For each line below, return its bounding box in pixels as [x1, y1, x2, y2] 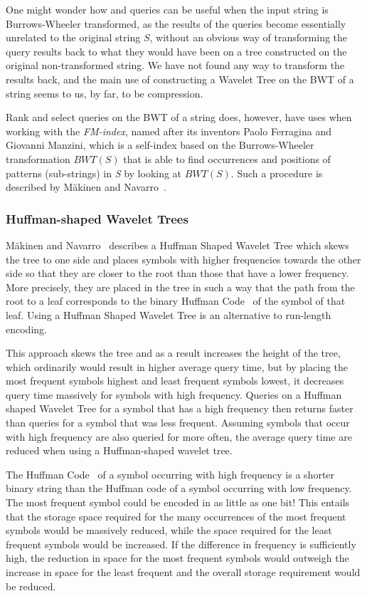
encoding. [6, 321, 47, 336]
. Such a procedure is [230, 165, 323, 180]
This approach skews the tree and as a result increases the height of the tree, [6, 345, 341, 360]
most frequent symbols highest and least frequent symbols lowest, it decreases [6, 373, 344, 388]
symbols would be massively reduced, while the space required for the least [6, 523, 332, 538]
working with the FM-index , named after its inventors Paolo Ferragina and [6, 123, 331, 138]
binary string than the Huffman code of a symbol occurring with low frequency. [6, 481, 352, 496]
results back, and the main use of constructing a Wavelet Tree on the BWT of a [6, 71, 354, 86]
